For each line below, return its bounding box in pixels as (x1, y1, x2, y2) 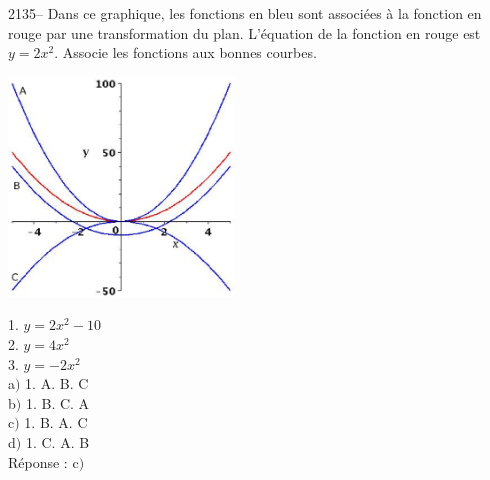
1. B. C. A (25, 392, 90, 413)
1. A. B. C (25, 373, 89, 394)
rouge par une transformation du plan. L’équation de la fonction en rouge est (8, 22, 481, 43)
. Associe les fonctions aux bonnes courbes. (54, 42, 317, 63)
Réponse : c (8, 451, 79, 472)
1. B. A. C (24, 412, 88, 433)
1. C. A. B (25, 432, 90, 453)
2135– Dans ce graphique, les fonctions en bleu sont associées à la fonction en (8, 3, 482, 23)
